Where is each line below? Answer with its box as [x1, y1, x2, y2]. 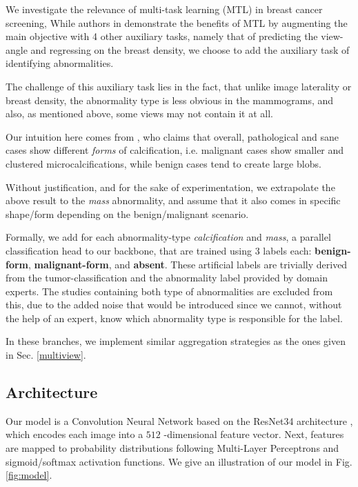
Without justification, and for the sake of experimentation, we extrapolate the [6, 179, 335, 194]
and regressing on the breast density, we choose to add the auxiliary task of [30, 42, 350, 57]
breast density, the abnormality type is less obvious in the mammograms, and [6, 92, 334, 107]
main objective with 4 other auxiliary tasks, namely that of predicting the [6, 29, 318, 43]
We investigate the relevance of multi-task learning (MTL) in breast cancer [6, 2, 323, 16]
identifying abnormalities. [6, 56, 114, 70]
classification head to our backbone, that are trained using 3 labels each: [6, 243, 312, 257]
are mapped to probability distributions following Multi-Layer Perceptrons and [6, 441, 339, 455]
